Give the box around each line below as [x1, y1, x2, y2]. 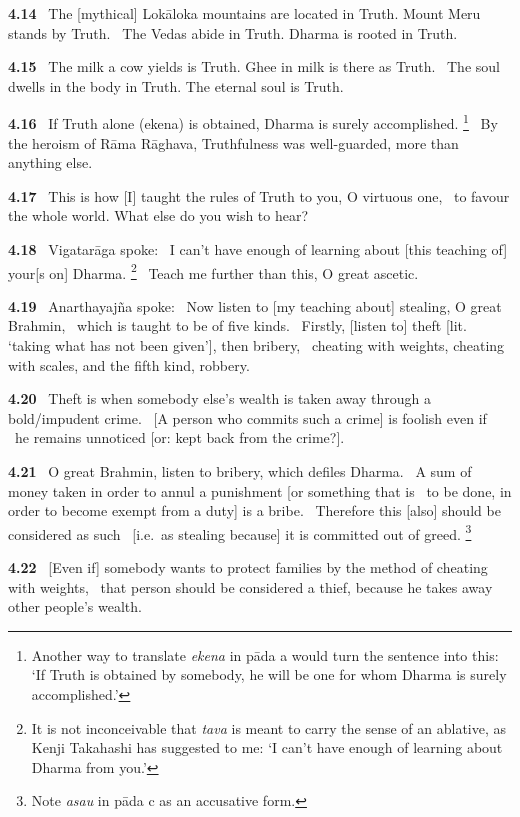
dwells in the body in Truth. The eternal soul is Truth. [8, 75, 344, 96]
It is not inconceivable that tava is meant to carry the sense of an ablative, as [31, 717, 507, 738]
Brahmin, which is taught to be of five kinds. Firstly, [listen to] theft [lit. [8, 315, 467, 336]
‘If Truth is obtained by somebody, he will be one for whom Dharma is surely [31, 664, 507, 685]
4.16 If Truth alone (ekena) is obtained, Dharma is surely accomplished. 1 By [8, 110, 498, 134]
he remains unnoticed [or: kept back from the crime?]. [14, 427, 345, 448]
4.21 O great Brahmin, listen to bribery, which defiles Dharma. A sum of [8, 461, 472, 481]
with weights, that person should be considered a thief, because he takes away [8, 576, 493, 597]
